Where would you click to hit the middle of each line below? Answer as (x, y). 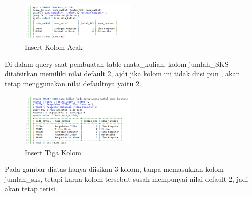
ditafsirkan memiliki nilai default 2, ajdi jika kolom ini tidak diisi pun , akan (122, 74)
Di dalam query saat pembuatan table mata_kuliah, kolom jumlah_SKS (117, 64)
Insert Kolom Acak (54, 46)
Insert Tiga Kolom (53, 152)
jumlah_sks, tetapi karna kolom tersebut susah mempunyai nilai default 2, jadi (127, 179)
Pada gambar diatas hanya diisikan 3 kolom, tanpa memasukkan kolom (114, 169)
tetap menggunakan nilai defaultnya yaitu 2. (73, 83)
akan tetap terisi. (31, 189)
